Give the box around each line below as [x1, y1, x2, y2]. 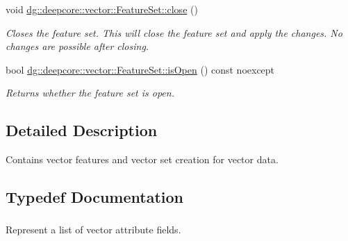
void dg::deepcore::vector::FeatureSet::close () [6, 2, 198, 16]
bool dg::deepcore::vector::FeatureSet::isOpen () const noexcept [6, 62, 275, 76]
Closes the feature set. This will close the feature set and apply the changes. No [6, 25, 342, 40]
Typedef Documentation [6, 186, 183, 208]
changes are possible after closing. [6, 39, 149, 53]
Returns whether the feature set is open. [6, 85, 174, 100]
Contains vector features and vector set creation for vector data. [6, 152, 279, 167]
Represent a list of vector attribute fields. [6, 222, 181, 237]
